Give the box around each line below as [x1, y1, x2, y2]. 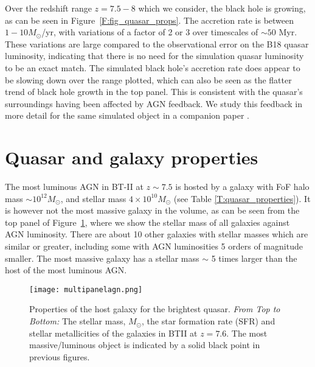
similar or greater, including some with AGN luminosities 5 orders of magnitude [5, 240, 303, 253]
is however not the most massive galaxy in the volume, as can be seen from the [5, 204, 300, 217]
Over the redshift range [5, 2, 92, 14]
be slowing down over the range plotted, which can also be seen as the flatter [5, 73, 292, 86]
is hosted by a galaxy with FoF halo [175, 180, 310, 193]
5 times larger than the [211, 251, 297, 264]
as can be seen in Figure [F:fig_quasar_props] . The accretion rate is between [5, 13, 294, 26]
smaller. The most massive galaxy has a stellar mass [5, 251, 199, 264]
